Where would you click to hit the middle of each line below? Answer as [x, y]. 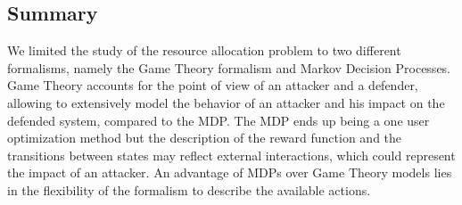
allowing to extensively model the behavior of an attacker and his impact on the [226, 102]
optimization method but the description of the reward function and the [205, 138]
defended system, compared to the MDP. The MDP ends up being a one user [219, 120]
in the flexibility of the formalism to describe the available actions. [189, 189]
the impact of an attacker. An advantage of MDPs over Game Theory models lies [230, 172]
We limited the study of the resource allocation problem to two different [204, 50]
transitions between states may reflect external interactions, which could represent [231, 155]
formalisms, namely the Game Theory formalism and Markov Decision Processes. [229, 67]
